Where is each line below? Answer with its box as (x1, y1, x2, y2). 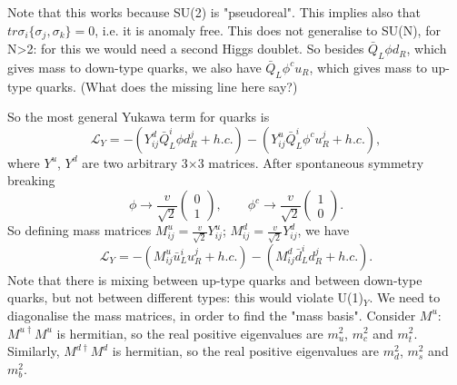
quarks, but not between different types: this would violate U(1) (7, 288, 363, 307)
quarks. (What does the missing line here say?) (35, 76, 298, 95)
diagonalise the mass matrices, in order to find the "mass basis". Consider (7, 305, 416, 324)
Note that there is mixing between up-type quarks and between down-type (7, 270, 422, 289)
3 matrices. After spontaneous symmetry (197, 153, 424, 172)
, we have (297, 221, 350, 240)
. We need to (369, 288, 441, 307)
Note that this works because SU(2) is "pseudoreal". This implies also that (7, 3, 421, 21)
